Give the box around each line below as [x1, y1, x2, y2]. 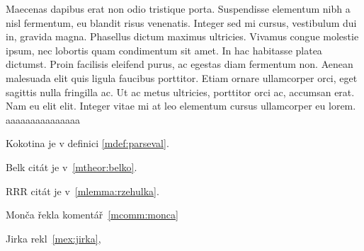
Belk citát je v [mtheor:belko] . [6, 159, 137, 174]
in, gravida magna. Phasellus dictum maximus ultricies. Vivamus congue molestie [6, 29, 359, 44]
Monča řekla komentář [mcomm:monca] [6, 207, 178, 222]
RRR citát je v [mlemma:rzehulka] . [6, 183, 159, 198]
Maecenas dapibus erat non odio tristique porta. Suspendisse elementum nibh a [6, 1, 351, 16]
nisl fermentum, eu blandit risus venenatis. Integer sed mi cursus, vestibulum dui [6, 15, 357, 30]
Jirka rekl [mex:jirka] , [6, 230, 101, 245]
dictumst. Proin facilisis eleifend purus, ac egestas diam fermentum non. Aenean [6, 57, 353, 71]
